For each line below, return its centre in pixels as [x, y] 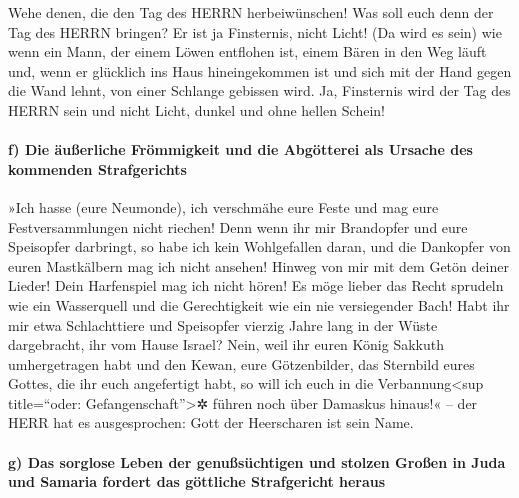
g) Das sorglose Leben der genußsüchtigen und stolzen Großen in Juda [257, 461]
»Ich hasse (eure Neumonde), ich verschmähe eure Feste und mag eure [223, 206]
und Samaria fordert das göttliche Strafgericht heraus [197, 481]
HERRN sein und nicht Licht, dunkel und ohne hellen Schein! [196, 109]
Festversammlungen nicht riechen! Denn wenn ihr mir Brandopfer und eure [238, 226]
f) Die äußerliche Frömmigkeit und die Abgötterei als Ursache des [240, 149]
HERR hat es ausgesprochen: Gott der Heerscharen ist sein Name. [211, 422]
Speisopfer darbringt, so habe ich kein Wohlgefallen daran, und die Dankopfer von [259, 246]
